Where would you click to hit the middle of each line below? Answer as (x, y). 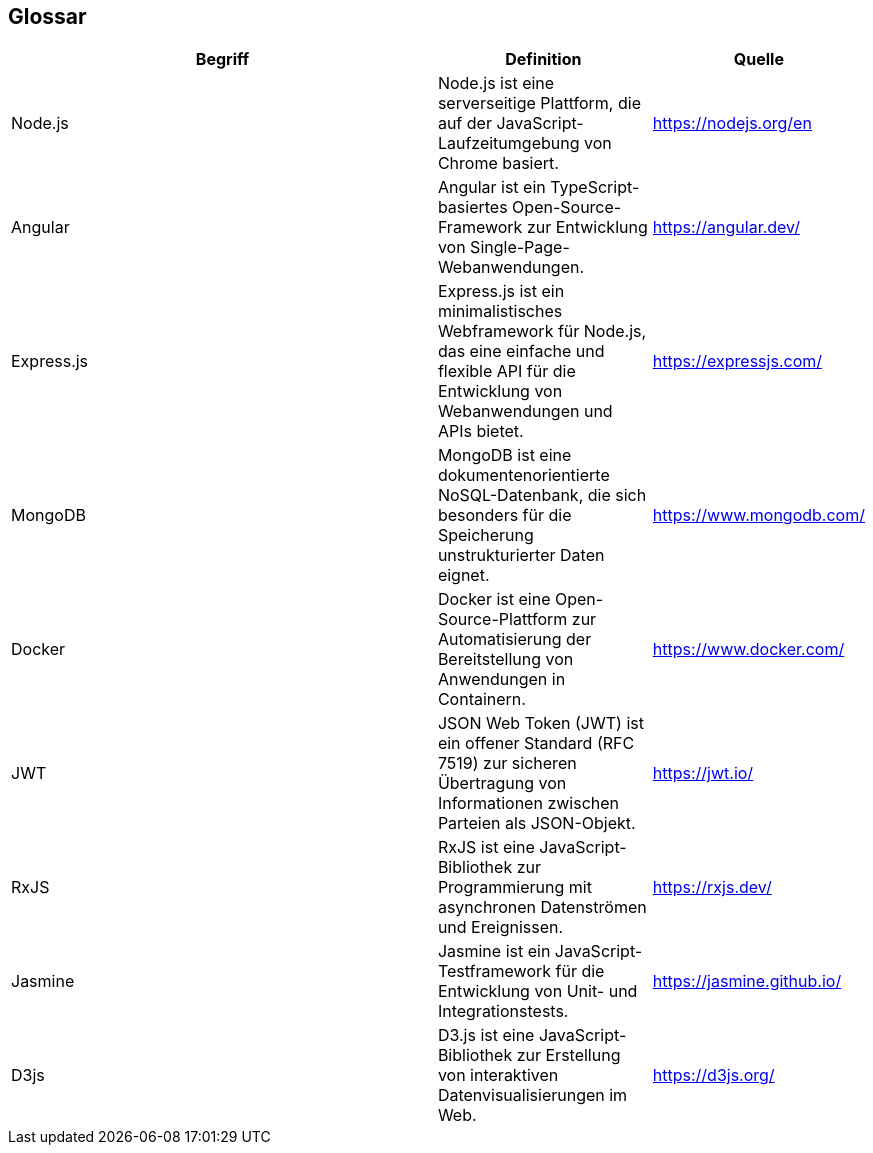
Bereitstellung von (505, 659)
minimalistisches (500, 311)
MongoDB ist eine (504, 455)
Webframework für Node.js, (542, 331)
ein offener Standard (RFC (536, 743)
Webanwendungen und (525, 411)
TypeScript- (595, 187)
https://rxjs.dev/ (712, 887)
